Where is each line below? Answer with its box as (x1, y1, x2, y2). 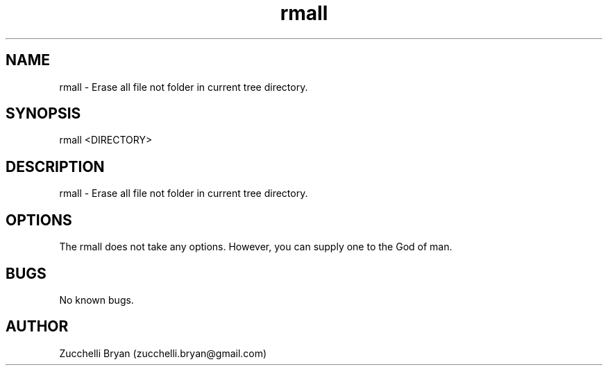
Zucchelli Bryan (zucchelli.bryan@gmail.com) (59, 347, 267, 359)
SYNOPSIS (6, 105, 81, 123)
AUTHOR (6, 318, 69, 336)
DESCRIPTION (6, 157, 105, 175)
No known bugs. (59, 293, 134, 306)
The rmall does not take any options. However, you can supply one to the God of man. (59, 241, 453, 253)
